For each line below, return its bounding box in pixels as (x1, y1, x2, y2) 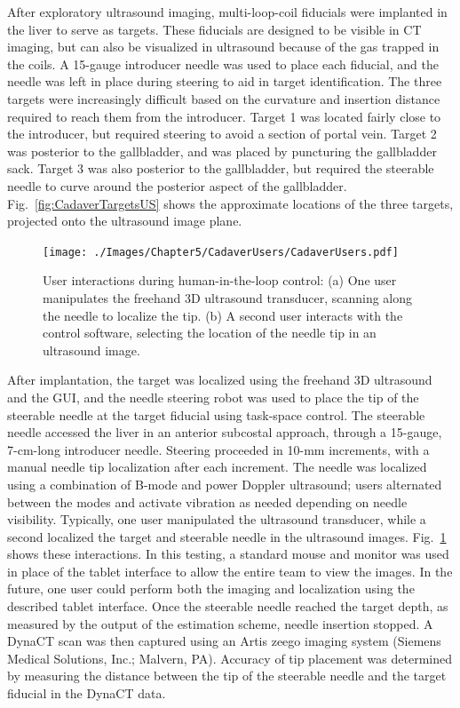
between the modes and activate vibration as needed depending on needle (7, 492, 408, 511)
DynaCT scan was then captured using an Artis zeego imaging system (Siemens (7, 632, 441, 650)
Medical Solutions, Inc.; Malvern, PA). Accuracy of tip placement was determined (7, 648, 452, 667)
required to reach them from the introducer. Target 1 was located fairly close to (7, 107, 441, 125)
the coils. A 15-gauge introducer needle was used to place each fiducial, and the (7, 54, 439, 73)
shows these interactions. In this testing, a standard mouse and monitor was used (7, 545, 449, 563)
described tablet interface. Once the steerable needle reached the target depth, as (7, 597, 448, 616)
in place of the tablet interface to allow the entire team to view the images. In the (7, 561, 453, 580)
